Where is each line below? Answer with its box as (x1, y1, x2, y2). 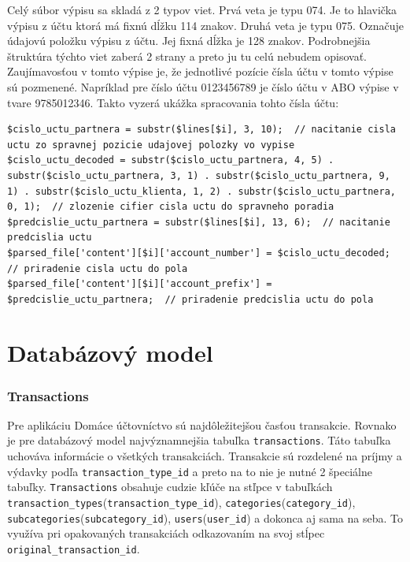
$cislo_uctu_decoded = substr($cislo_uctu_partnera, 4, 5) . (7, 154, 334, 166)
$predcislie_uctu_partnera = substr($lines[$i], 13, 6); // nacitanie (7, 216, 390, 228)
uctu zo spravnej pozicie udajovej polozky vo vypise (7, 139, 295, 151)
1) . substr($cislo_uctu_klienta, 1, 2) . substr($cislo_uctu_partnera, (7, 185, 396, 197)
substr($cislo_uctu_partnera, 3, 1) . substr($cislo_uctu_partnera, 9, (7, 169, 390, 181)
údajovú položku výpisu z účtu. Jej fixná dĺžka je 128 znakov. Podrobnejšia (7, 32, 371, 49)
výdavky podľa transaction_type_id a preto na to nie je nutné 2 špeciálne (7, 463, 372, 479)
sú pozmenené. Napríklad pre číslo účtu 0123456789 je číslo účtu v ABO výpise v (7, 78, 399, 95)
